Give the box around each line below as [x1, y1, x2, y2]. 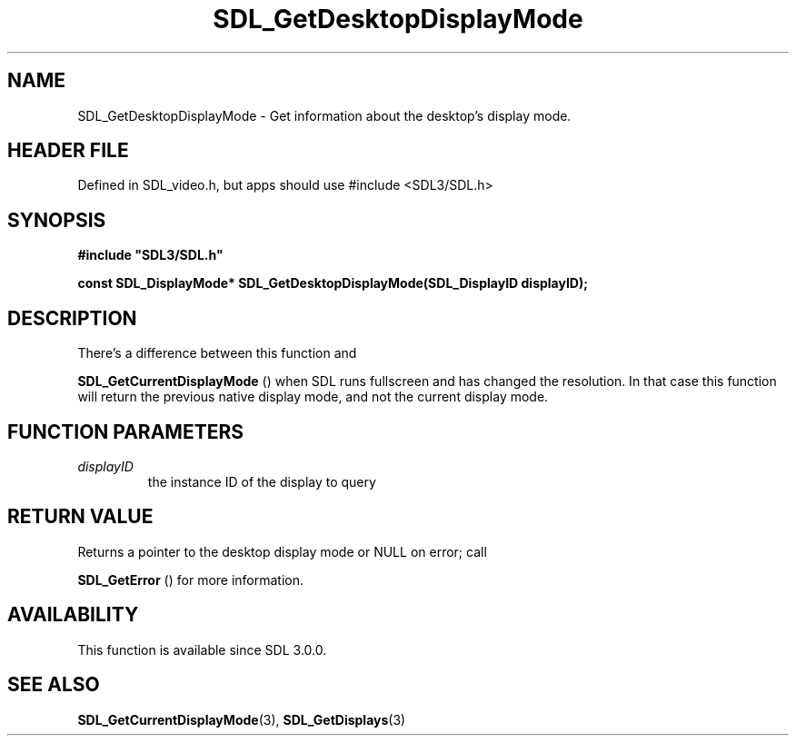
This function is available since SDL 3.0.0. [77, 641, 327, 658]
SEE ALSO [7, 673, 100, 697]
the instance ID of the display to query [147, 473, 376, 490]
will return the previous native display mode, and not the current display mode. [77, 389, 549, 405]
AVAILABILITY [7, 603, 139, 627]
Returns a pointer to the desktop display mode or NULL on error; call [77, 543, 487, 560]
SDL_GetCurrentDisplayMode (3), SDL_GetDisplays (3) [77, 711, 406, 728]
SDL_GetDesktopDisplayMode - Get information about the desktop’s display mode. [77, 107, 572, 124]
